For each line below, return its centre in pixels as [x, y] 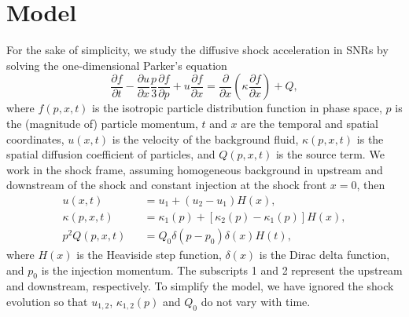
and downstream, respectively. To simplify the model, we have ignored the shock [200, 286]
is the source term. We [330, 154]
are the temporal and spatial [310, 123]
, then [371, 185]
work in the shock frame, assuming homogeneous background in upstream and [195, 169]
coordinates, [35, 138]
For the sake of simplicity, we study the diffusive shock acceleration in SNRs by [197, 50]
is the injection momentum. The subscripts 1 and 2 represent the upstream [222, 270]
